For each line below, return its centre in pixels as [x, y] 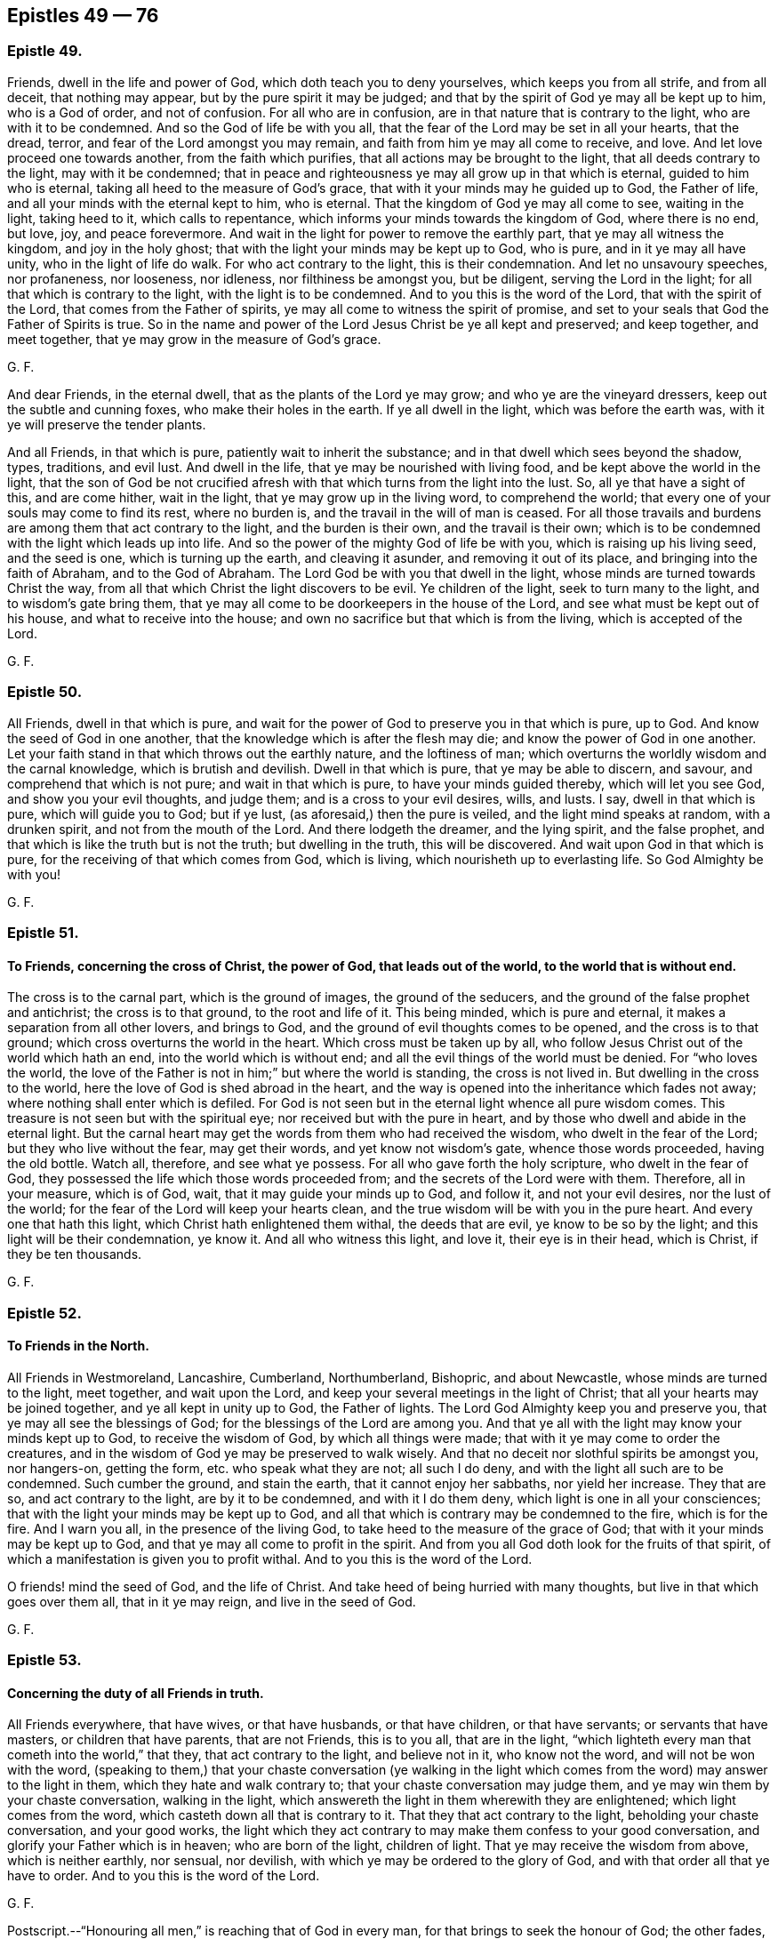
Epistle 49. [45, 51]
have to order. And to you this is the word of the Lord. [164, 1876]
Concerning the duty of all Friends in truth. [136, 1693]
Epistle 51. [43, 932]
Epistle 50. [45, 692]
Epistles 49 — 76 [83, 16]
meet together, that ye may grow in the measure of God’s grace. [194, 339]
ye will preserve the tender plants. [107, 424]
